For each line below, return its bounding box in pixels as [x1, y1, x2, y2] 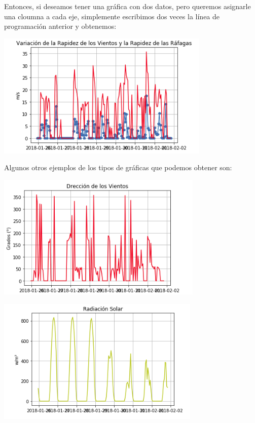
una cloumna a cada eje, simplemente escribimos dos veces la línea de [4, 11, 220, 21]
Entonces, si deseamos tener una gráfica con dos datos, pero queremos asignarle [4, 1, 251, 11]
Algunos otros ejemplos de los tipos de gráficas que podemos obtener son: [4, 162, 232, 173]
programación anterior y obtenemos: [4, 21, 117, 31]
